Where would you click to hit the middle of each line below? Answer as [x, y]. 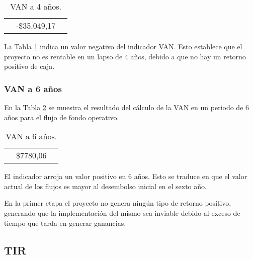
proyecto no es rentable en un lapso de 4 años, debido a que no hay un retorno [125, 56]
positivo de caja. [29, 66]
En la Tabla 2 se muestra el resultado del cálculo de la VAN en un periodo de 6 [127, 107]
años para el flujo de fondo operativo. [62, 117]
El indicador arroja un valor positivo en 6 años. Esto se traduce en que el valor [126, 176]
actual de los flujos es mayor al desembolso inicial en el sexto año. [105, 186]
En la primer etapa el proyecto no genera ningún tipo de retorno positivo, [118, 203]
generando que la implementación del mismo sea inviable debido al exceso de [122, 212]
